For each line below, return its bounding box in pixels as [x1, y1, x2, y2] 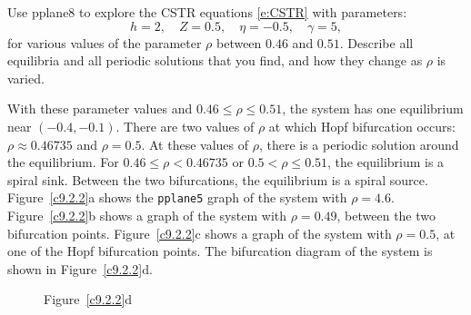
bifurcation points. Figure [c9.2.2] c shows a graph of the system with [7, 223, 392, 242]
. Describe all [339, 33, 414, 52]
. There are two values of [115, 116, 255, 135]
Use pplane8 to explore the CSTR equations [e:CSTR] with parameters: [7, 3, 407, 21]
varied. [7, 68, 45, 87]
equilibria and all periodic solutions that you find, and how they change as [7, 51, 423, 70]
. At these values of [141, 134, 249, 153]
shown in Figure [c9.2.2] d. [7, 259, 153, 278]
